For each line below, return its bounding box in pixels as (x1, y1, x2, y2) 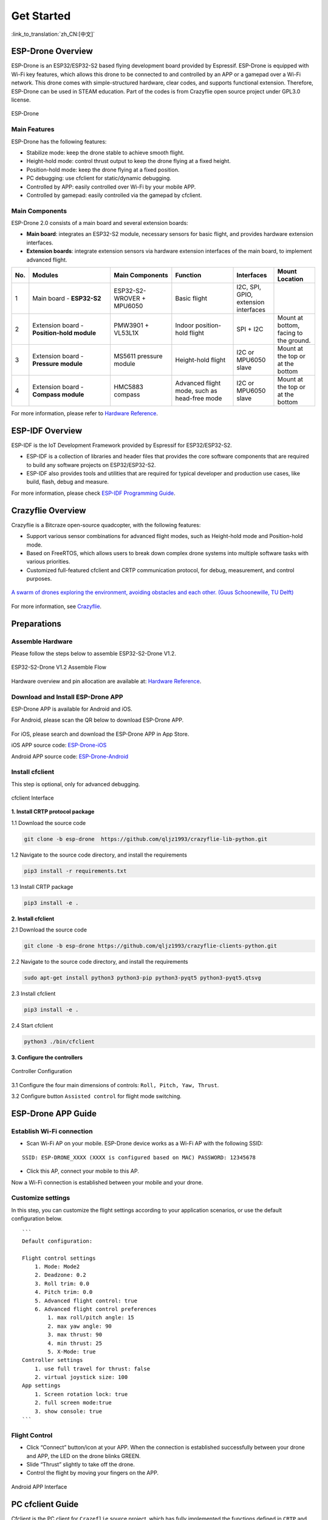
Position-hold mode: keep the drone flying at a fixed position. (26, 166, 180, 173)
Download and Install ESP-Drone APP (11, 693, 124, 701)
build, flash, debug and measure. (26, 478, 109, 486)
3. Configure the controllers (11, 1054, 83, 1061)
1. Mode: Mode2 (34, 1263, 80, 1270)
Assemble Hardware (11, 637, 73, 646)
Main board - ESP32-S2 (32, 294, 101, 302)
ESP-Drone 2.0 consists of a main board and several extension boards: (11, 219, 188, 227)
